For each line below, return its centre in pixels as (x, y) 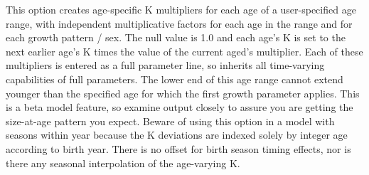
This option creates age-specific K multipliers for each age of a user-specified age (181, 9)
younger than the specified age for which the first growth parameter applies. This (183, 93)
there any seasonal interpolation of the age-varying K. (123, 163)
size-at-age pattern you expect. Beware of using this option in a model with (170, 121)
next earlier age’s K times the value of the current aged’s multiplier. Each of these (184, 51)
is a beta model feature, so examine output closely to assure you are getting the (180, 107)
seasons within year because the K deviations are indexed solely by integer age (177, 135)
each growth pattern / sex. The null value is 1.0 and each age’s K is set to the (176, 37)
